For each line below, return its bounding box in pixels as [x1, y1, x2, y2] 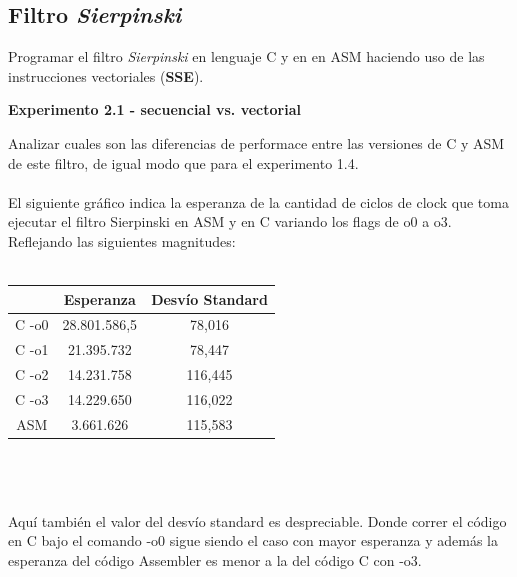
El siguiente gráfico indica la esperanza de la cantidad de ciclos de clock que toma [8, 191, 509, 212]
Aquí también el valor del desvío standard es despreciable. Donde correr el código [8, 510, 507, 531]
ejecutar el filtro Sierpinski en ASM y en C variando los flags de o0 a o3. [8, 211, 452, 232]
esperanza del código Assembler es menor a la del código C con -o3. [8, 549, 422, 570]
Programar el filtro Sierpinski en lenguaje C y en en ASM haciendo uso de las [8, 46, 485, 67]
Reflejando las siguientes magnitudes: [8, 230, 236, 251]
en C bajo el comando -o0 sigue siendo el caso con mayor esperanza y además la [8, 530, 498, 551]
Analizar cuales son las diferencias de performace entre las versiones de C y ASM [8, 132, 505, 153]
